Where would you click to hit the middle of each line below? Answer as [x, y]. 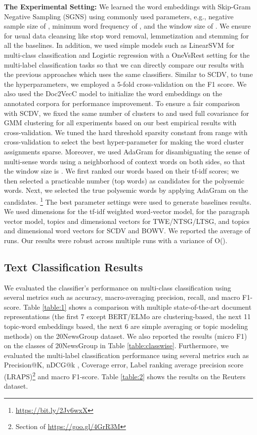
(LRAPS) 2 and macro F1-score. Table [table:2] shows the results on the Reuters [125, 376]
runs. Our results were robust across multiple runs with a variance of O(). [116, 240]
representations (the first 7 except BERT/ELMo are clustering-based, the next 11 [128, 316]
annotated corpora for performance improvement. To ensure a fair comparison [122, 103]
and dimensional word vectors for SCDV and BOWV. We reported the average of [127, 231]
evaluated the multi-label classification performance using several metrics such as [127, 355]
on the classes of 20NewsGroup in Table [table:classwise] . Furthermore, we [116, 345]
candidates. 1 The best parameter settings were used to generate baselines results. [128, 201]
